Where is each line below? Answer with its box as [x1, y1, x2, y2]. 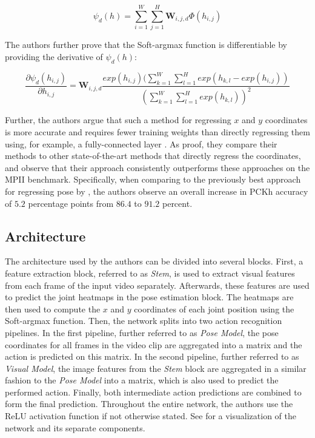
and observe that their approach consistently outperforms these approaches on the [5, 161, 310, 174]
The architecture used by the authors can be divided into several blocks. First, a [5, 255, 303, 268]
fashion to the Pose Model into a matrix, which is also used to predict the [5, 374, 279, 386]
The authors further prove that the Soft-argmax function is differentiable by [5, 38, 287, 51]
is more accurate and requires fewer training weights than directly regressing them [5, 125, 310, 138]
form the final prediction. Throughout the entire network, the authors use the [5, 397, 293, 410]
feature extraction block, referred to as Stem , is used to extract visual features [5, 266, 295, 279]
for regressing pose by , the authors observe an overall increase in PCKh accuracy [5, 184, 308, 197]
